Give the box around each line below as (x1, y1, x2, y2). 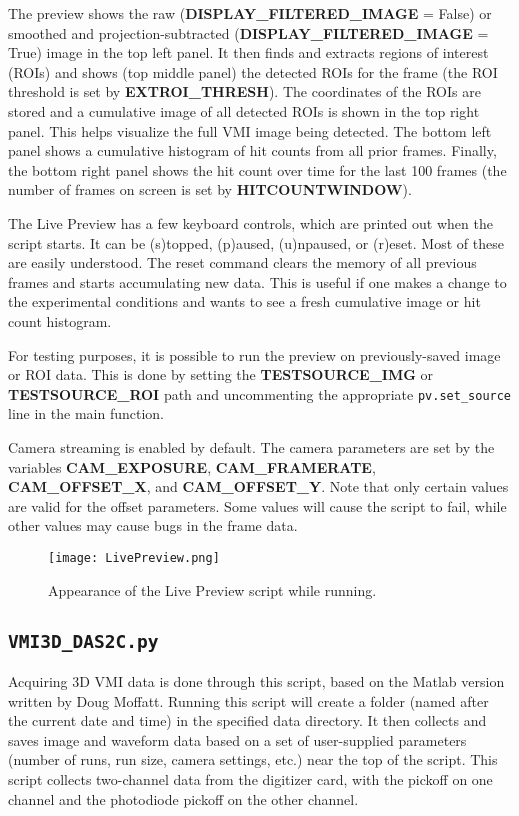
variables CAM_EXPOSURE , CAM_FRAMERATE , (8, 456, 376, 477)
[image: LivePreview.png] (48, 550, 220, 565)
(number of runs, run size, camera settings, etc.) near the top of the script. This (8, 749, 498, 770)
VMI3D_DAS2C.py (8, 630, 159, 652)
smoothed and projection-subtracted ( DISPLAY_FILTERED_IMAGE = (8, 22, 489, 43)
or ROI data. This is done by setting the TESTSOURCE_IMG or (8, 364, 434, 385)
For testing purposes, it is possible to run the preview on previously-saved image (8, 344, 501, 365)
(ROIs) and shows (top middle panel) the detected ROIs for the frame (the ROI (8, 61, 498, 82)
